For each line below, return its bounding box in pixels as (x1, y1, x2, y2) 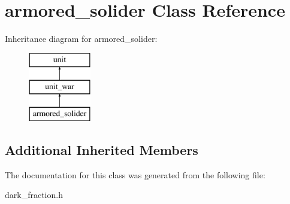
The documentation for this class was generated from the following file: (5, 168, 265, 181)
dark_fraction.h (5, 188, 63, 201)
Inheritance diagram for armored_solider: (5, 32, 158, 45)
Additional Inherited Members (5, 141, 198, 159)
